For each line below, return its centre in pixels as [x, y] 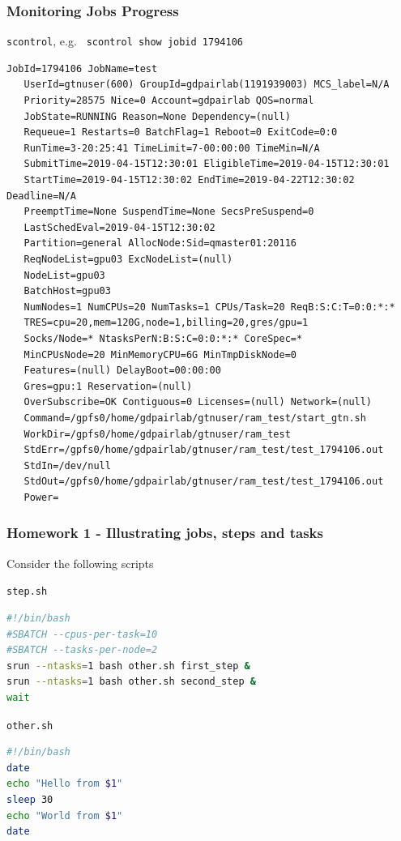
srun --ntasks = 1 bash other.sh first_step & [128, 666]
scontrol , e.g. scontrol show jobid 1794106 [125, 41]
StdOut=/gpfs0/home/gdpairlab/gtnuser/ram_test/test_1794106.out [204, 482]
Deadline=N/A [41, 196]
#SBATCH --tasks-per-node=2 [82, 650]
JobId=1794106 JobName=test [82, 68]
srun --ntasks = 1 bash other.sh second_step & [131, 682]
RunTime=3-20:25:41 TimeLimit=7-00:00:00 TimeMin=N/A [172, 148]
